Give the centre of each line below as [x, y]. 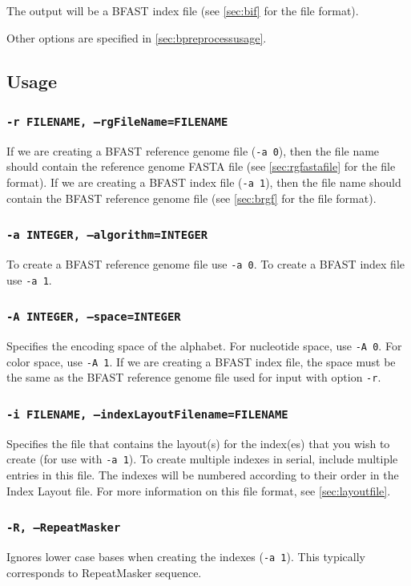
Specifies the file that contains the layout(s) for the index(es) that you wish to [198, 443]
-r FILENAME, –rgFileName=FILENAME [117, 121]
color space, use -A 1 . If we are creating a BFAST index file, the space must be [201, 361]
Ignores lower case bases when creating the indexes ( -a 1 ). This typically [186, 557]
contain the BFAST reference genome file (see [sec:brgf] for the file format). [191, 198]
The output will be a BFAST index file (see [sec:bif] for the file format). [183, 10]
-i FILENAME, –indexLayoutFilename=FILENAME [147, 415]
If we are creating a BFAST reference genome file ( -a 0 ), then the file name [193, 150]
